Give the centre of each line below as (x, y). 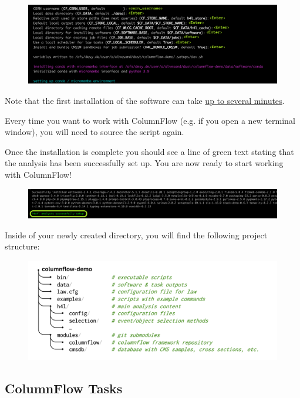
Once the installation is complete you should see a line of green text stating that (149, 151)
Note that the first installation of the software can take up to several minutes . (145, 100)
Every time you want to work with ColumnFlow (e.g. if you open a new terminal (150, 120)
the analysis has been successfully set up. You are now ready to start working (144, 163)
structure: (22, 246)
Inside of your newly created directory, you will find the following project (136, 235)
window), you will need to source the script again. (95, 132)
